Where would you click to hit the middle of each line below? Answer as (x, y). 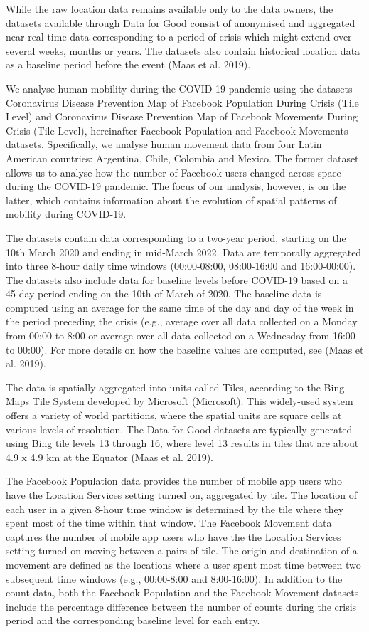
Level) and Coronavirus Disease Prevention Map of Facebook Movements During (182, 116)
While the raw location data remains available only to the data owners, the (170, 9)
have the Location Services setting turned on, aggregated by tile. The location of (181, 495)
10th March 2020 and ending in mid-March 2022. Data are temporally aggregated (184, 252)
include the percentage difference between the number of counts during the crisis (181, 606)
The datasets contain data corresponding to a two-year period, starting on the (176, 237)
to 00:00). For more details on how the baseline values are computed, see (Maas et (185, 349)
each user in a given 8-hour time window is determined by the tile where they (175, 509)
